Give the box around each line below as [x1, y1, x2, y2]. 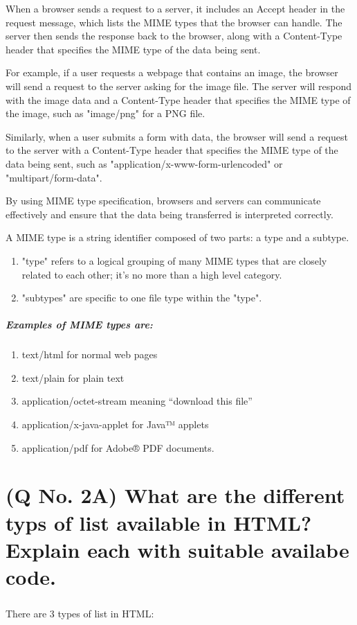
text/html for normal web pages [21, 347, 158, 362]
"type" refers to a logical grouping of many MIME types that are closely [21, 253, 327, 267]
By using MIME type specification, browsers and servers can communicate [6, 193, 321, 208]
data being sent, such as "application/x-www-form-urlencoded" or [6, 156, 283, 170]
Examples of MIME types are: [6, 317, 153, 332]
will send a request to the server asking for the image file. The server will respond [6, 78, 352, 93]
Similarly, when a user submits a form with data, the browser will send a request [6, 129, 348, 143]
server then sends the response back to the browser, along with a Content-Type [6, 28, 342, 43]
